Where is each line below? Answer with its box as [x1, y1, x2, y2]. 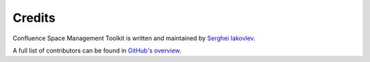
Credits [12, 10, 56, 25]
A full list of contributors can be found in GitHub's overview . [12, 46, 182, 55]
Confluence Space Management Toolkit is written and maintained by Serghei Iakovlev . [12, 34, 256, 42]
